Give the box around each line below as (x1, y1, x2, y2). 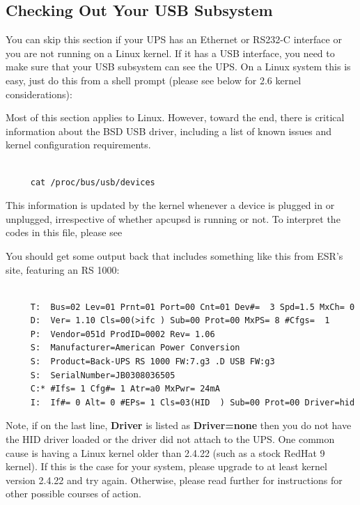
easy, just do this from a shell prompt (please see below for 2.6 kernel (6, 72, 302, 87)
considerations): (6, 86, 72, 101)
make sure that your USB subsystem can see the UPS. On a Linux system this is (6, 59, 351, 74)
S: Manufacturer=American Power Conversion (30, 343, 240, 353)
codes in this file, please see (6, 225, 123, 240)
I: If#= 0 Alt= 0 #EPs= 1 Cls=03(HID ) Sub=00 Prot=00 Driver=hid (30, 397, 355, 407)
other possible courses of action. (6, 486, 141, 501)
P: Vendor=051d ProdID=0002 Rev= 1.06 (30, 329, 215, 339)
